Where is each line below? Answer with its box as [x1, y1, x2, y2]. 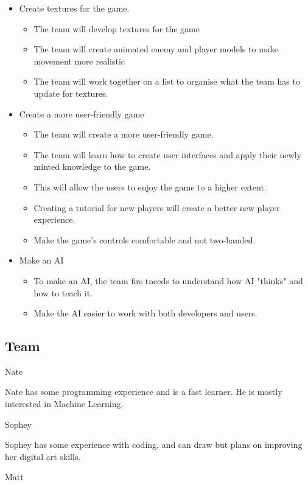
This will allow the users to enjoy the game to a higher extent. [33, 180, 267, 193]
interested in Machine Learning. [5, 397, 124, 410]
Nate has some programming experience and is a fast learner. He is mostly [5, 385, 282, 398]
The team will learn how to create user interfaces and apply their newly [33, 148, 301, 161]
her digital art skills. [5, 450, 81, 462]
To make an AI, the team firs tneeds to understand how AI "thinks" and [33, 274, 303, 287]
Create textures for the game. [19, 2, 130, 14]
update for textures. [33, 86, 108, 99]
